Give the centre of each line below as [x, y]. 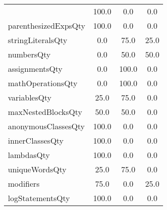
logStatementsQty [39, 198]
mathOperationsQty [43, 83]
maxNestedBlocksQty [45, 112]
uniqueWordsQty [37, 169]
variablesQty [30, 97]
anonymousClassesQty [47, 126]
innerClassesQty [36, 140]
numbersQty [29, 54]
